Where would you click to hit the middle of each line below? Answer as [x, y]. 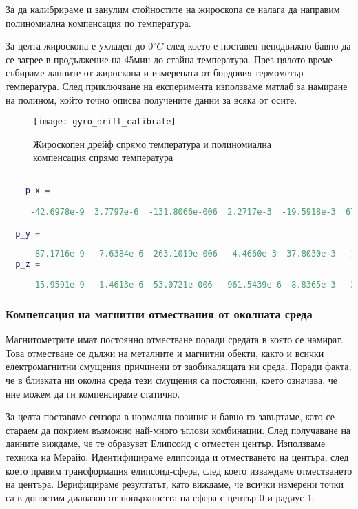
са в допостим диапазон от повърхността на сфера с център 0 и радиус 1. [160, 497]
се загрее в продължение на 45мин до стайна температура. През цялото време [169, 59]
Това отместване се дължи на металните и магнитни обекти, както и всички [165, 353]
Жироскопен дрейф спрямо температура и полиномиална [152, 143]
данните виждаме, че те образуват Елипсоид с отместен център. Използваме [166, 443]
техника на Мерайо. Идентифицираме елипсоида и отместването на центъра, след [177, 456]
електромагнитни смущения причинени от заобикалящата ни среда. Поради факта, [179, 366]
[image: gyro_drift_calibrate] [105, 122]
